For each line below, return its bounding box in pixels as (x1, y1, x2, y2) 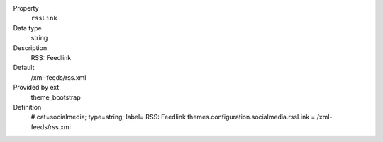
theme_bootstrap (30, 93, 81, 102)
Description (13, 43, 48, 52)
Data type (13, 23, 42, 32)
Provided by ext (13, 83, 60, 92)
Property (13, 4, 39, 12)
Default (13, 64, 35, 72)
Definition (13, 102, 42, 111)
